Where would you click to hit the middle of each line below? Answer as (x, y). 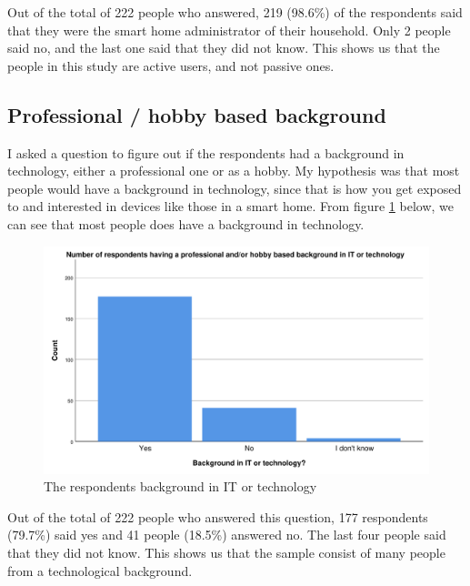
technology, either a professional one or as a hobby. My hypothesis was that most (234, 171)
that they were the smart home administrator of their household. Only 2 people (229, 30)
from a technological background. (100, 570)
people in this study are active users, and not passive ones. (171, 65)
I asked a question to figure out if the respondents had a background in (206, 152)
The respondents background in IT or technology (180, 486)
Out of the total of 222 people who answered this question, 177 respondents (218, 516)
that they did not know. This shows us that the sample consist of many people (226, 553)
